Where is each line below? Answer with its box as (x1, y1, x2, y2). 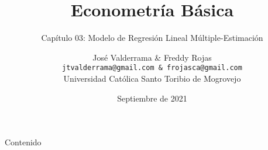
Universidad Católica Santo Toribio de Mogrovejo (63, 72, 241, 84)
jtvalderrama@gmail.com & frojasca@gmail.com (62, 64, 242, 72)
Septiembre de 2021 (117, 92, 187, 104)
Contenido (5, 136, 42, 148)
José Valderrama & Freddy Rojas (92, 51, 212, 63)
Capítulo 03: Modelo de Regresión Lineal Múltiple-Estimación (41, 32, 263, 44)
